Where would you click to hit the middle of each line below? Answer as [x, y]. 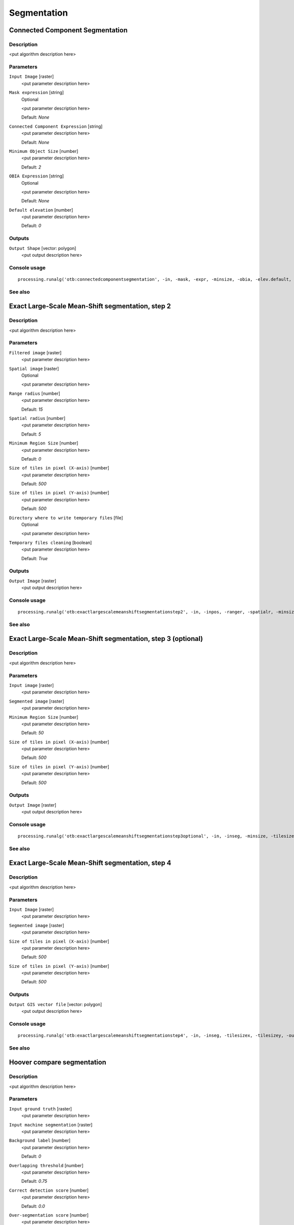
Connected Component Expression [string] [56, 126]
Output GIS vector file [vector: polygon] [56, 1004]
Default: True [35, 558]
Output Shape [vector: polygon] [43, 248]
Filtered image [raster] [35, 352]
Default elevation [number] [41, 210]
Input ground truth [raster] [40, 1109]
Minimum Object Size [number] [44, 151]
